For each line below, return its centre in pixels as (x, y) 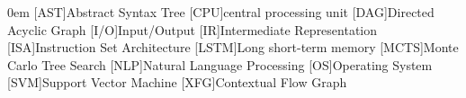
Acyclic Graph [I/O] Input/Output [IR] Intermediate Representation (193, 29)
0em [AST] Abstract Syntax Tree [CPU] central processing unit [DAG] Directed (221, 12)
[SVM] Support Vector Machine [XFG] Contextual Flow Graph (177, 82)
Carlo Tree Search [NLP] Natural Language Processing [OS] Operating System (220, 64)
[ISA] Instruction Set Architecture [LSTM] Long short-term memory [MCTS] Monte (233, 47)
